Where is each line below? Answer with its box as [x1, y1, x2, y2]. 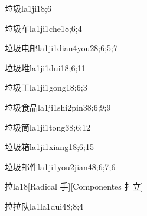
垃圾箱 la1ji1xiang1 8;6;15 [5, 141, 94, 153]
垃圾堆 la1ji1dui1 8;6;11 [5, 61, 86, 74]
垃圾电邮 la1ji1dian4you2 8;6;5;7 [5, 42, 117, 54]
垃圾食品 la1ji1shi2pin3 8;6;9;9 [5, 101, 111, 113]
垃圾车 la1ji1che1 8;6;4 [5, 22, 82, 34]
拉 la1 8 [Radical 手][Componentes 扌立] [5, 180, 143, 192]
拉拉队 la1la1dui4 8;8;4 [5, 200, 84, 212]
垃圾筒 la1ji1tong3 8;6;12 [5, 121, 91, 133]
